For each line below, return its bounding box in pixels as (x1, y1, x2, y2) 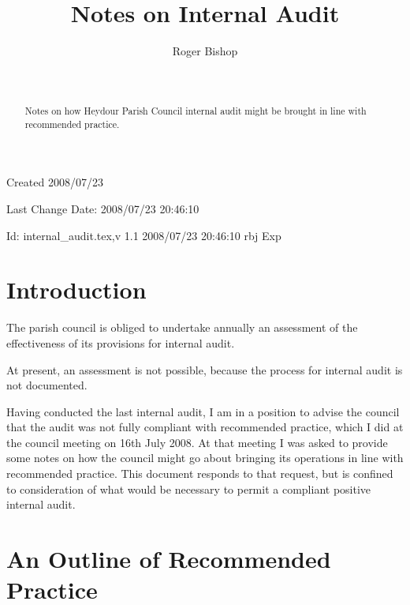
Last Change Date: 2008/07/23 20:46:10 (6, 201, 199, 217)
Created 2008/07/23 (6, 174, 103, 190)
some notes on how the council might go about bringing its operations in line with (6, 449, 404, 466)
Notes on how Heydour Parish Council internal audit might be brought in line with (24, 104, 367, 118)
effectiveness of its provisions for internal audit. (6, 334, 235, 351)
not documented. (6, 377, 88, 393)
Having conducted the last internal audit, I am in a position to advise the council (6, 403, 400, 419)
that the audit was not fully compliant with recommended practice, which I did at (6, 419, 404, 435)
